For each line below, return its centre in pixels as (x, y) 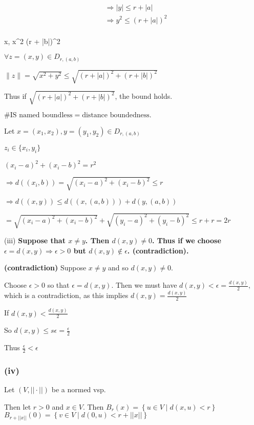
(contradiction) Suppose (45, 268)
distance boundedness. (117, 115)
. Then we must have (144, 285)
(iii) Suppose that (35, 240)
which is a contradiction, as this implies (66, 295)
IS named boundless (41, 115)
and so (118, 268)
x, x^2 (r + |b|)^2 (32, 41)
